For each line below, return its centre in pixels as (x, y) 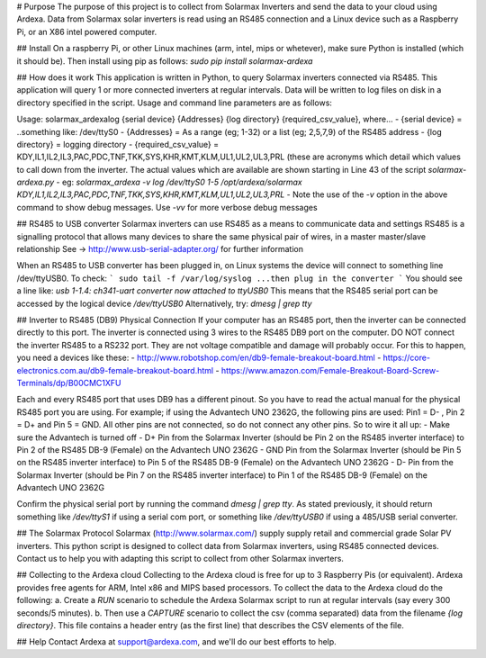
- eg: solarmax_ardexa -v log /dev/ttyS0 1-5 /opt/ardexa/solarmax (180, 182)
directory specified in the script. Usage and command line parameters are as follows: (175, 103)
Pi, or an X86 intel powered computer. (87, 32)
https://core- (407, 358)
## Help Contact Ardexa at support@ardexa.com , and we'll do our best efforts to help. (176, 642)
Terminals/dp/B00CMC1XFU (69, 383)
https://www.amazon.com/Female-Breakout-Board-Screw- (330, 370)
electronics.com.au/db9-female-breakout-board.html (115, 370)
